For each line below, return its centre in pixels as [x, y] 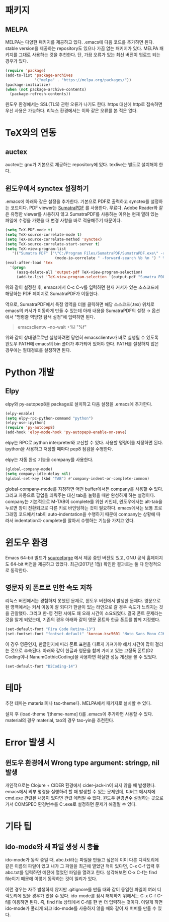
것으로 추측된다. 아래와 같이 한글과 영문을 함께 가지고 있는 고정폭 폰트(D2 [82, 651]
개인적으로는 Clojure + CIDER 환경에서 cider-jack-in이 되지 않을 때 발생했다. [80, 785]
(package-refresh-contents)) [40, 94]
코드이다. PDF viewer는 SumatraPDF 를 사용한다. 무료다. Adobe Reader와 [84, 208]
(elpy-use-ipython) [26, 423]
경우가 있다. [17, 61]
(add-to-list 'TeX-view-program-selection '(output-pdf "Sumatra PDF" [92, 277]
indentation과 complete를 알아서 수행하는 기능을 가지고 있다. [74, 520]
